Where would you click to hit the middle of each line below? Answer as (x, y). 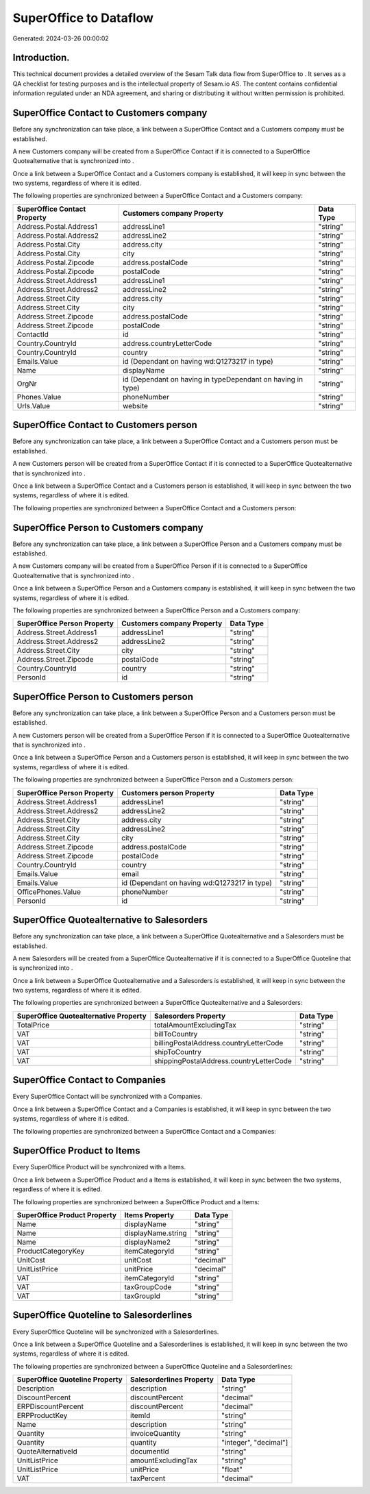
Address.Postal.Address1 (57, 226)
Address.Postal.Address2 (58, 235)
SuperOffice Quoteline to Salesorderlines (102, 1315)
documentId (150, 1452)
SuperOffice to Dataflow (83, 18)
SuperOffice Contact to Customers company (110, 113)
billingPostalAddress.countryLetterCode (219, 1043)
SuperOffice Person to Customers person (103, 696)
